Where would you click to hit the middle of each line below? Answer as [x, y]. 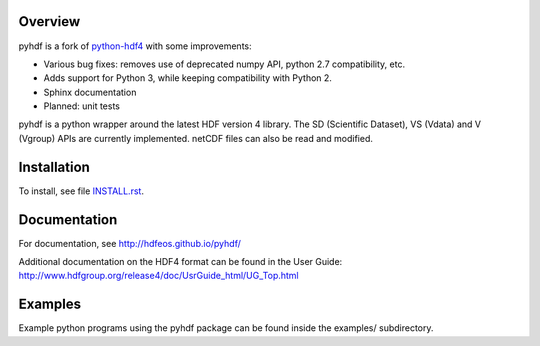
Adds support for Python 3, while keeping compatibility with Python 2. [187, 78]
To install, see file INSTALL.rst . [81, 191]
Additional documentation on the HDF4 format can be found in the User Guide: [180, 262]
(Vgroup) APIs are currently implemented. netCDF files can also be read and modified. [196, 138]
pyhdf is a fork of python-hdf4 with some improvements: [135, 46]
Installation [54, 166]
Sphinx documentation [90, 92]
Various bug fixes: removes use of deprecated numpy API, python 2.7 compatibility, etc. [224, 64]
